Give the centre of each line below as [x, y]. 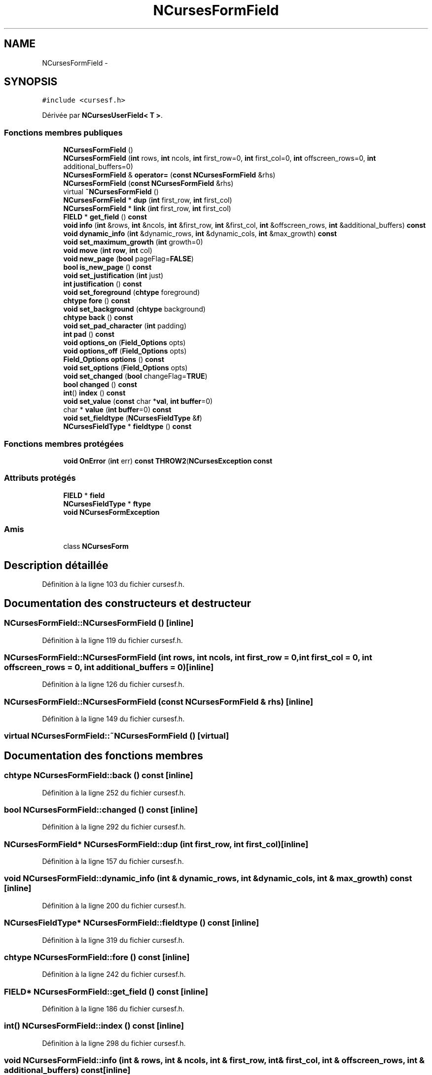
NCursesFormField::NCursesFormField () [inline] [99, 623]
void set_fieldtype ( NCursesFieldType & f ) [133, 418]
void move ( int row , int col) [108, 251]
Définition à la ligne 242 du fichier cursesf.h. [114, 974]
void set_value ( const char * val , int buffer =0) [138, 401]
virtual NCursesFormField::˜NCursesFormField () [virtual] [117, 736]
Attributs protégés [40, 478]
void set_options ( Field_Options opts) [126, 368]
